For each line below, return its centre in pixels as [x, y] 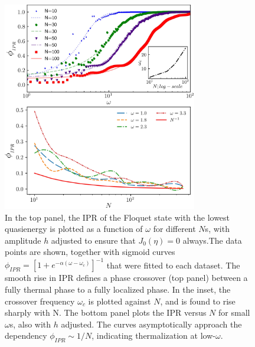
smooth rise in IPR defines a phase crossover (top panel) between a [126, 278]
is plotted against [120, 301]
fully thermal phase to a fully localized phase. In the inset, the [118, 289]
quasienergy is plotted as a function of [74, 229]
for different [174, 229]
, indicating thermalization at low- [153, 335]
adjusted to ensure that [93, 240]
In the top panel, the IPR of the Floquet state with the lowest [117, 217]
